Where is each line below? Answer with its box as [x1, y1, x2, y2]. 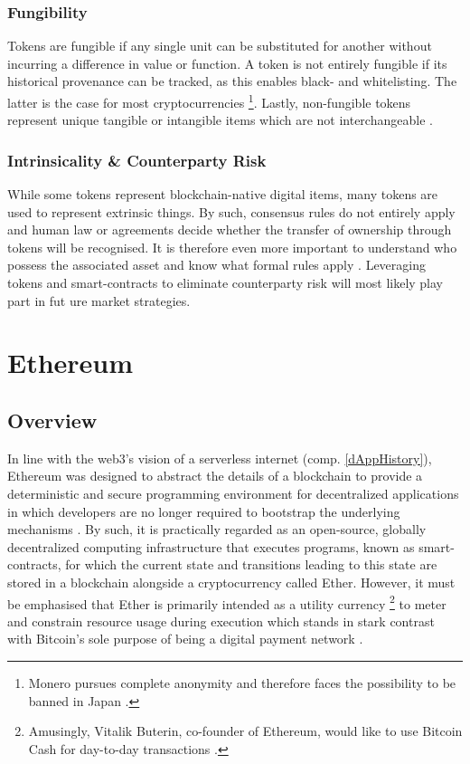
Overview [7, 406, 98, 434]
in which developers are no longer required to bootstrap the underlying [7, 501, 400, 520]
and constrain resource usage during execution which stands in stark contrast [7, 611, 435, 630]
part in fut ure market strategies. [7, 291, 191, 310]
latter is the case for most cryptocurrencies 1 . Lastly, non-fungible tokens [7, 91, 411, 111]
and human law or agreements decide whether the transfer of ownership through [7, 220, 452, 239]
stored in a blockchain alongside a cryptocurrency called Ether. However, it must [7, 572, 456, 591]
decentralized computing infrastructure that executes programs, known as [7, 537, 415, 556]
